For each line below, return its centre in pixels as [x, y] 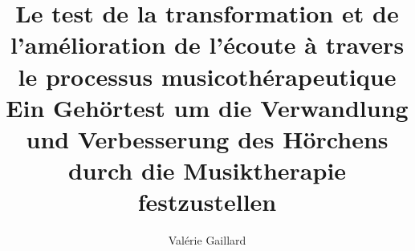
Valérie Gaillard [207, 240]
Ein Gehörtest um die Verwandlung [207, 107]
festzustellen [207, 202]
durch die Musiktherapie [207, 170]
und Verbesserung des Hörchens [207, 138]
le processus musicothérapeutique [207, 76]
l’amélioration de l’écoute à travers [207, 45]
